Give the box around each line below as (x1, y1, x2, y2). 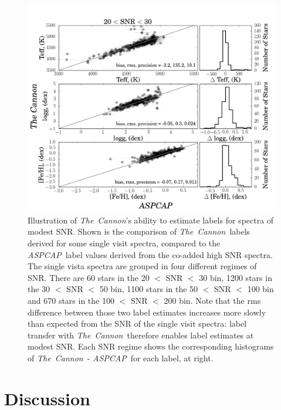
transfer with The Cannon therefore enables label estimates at (28, 328, 254, 341)
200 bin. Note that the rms (164, 294, 261, 306)
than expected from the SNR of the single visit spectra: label (28, 317, 247, 330)
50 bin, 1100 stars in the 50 (99, 283, 198, 295)
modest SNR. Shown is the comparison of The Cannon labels (28, 225, 250, 238)
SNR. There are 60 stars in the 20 (28, 271, 150, 283)
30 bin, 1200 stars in (199, 271, 272, 283)
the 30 (28, 283, 50, 295)
